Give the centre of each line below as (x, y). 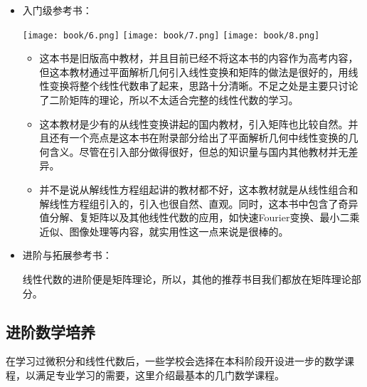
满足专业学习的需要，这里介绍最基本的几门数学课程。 (160, 375)
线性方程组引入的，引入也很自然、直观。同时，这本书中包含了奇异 (204, 203)
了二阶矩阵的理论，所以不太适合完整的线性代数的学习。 (169, 100)
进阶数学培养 (50, 331)
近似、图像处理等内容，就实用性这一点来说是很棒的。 (164, 231)
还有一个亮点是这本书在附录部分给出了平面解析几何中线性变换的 (199, 138)
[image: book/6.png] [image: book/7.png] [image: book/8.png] (171, 35)
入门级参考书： (57, 10)
